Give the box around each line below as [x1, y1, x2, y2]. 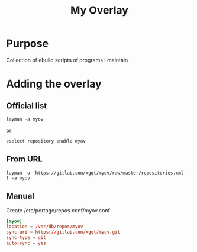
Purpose [6, 37, 49, 50]
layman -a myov [6, 116, 44, 122]
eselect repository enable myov [6, 138, 86, 144]
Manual [6, 191, 34, 201]
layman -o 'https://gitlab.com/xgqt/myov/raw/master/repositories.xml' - [6, 170, 192, 176]
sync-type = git [6, 235, 46, 241]
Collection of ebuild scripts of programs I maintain [6, 56, 128, 63]
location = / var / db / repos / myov [6, 224, 83, 230]
